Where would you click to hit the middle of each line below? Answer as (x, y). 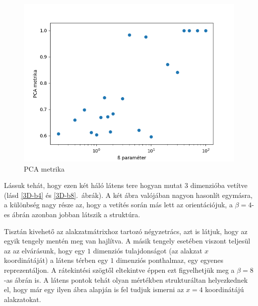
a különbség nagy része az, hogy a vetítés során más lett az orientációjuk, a (118, 205)
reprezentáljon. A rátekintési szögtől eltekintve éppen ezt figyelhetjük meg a (119, 270)
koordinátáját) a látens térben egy (56, 260)
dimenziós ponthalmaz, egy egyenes (170, 260)
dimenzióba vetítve (219, 185)
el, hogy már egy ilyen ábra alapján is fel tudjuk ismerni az (94, 289)
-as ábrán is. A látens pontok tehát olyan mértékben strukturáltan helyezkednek (126, 279)
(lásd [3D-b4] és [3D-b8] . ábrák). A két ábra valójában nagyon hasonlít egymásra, (129, 195)
